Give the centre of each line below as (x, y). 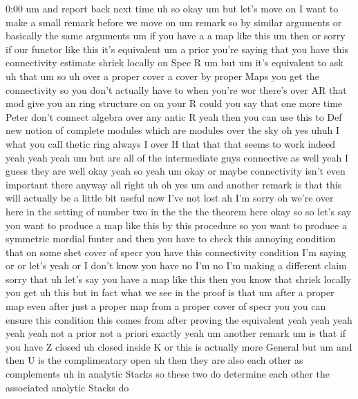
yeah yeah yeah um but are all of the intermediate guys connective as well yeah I (177, 157)
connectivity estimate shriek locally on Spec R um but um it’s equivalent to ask (175, 62)
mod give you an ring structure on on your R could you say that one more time (174, 103)
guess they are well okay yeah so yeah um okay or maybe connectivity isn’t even (176, 171)
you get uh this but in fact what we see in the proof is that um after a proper (170, 292)
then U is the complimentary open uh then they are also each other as (154, 360)
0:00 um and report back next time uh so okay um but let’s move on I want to (172, 8)
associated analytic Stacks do (67, 387)
